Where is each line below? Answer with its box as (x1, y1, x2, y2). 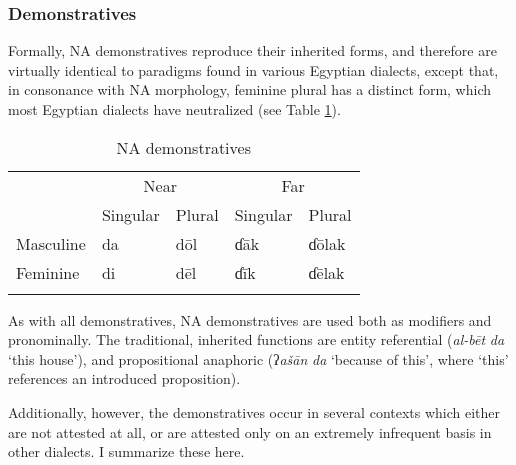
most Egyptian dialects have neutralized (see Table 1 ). (8, 99, 341, 119)
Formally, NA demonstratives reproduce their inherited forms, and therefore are (8, 40, 497, 61)
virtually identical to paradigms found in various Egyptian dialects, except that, (8, 59, 499, 80)
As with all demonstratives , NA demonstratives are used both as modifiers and (8, 309, 492, 330)
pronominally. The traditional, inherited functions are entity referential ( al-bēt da (8, 329, 505, 350)
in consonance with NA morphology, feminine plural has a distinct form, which (8, 79, 491, 100)
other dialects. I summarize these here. (8, 441, 245, 462)
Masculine (16, 231, 86, 255)
